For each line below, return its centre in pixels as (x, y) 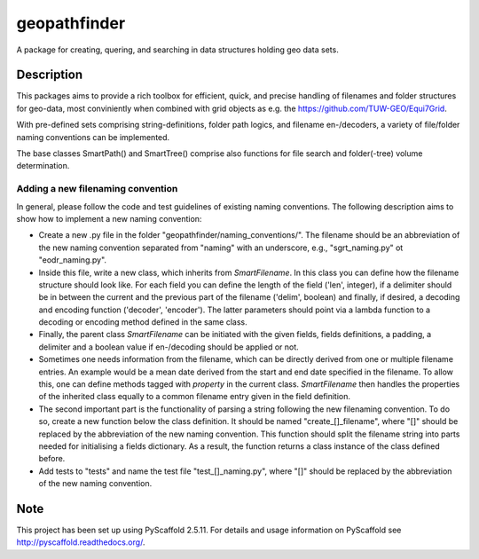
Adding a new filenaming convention (97, 189)
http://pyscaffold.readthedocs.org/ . (81, 542)
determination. (43, 166)
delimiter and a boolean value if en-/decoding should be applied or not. (169, 347)
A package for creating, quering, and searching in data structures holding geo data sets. (177, 50)
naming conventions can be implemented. (93, 137)
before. (52, 459)
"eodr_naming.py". (72, 260)
